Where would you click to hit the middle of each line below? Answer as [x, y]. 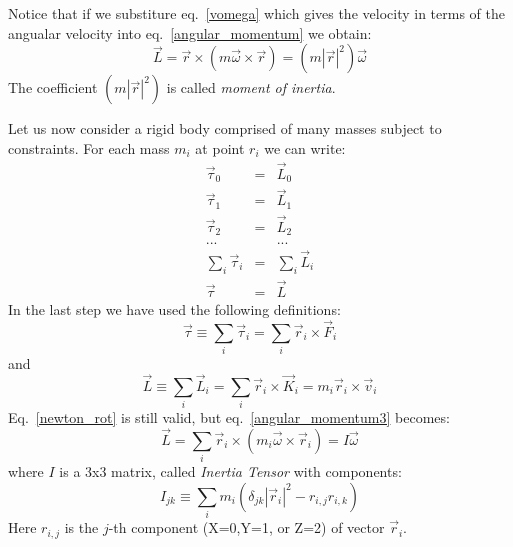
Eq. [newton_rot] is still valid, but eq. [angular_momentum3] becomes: [229, 417]
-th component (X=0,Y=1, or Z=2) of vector [246, 527]
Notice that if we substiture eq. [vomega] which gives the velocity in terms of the [256, 13]
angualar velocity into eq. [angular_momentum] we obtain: [190, 32]
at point [220, 147]
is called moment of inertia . [251, 87]
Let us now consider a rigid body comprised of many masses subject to [225, 128]
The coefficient [53, 87]
